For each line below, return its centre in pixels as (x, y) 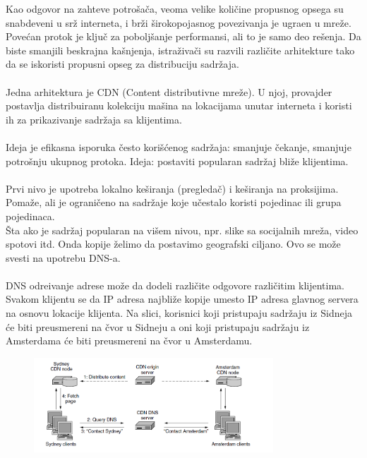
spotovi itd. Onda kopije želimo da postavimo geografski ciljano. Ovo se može (173, 244)
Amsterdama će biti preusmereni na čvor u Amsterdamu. (129, 341)
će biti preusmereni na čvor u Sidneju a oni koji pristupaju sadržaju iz (158, 326)
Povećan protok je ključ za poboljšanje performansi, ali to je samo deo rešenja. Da (183, 36)
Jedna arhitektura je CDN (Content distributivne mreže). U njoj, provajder (169, 91)
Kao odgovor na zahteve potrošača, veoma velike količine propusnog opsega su (175, 8)
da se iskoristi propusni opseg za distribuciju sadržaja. (122, 64)
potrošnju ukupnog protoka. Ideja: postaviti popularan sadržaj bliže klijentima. (177, 161)
